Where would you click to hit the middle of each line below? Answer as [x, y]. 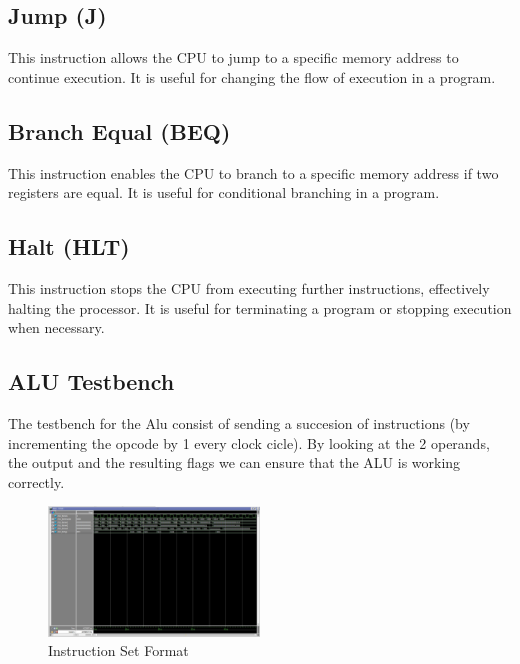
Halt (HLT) [69, 246]
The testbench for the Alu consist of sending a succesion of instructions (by [239, 422]
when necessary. [56, 327]
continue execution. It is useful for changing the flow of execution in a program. [252, 76]
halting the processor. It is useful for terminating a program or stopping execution [260, 307]
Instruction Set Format [118, 650]
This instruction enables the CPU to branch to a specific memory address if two [253, 172]
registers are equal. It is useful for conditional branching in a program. [224, 192]
